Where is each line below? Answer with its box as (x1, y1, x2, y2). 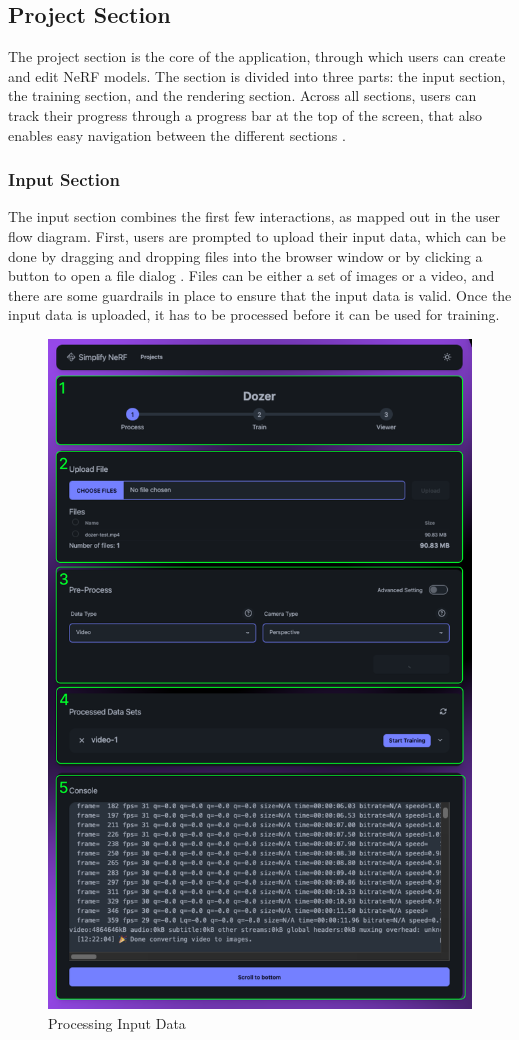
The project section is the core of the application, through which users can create (8, 46, 506, 67)
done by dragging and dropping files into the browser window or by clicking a (8, 245, 483, 266)
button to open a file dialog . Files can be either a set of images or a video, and (8, 265, 495, 286)
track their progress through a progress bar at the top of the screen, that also (8, 104, 483, 125)
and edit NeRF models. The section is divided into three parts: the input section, (8, 65, 506, 86)
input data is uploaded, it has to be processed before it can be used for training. (8, 304, 500, 325)
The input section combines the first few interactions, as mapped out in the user (8, 206, 501, 227)
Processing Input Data (48, 1012, 186, 1033)
